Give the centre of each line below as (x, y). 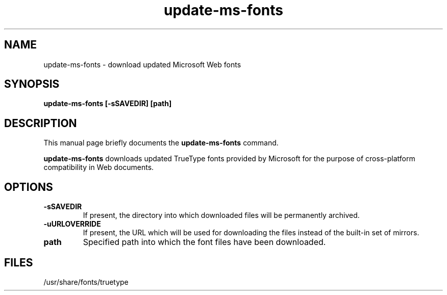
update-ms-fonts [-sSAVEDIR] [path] (108, 104)
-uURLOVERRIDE (72, 224)
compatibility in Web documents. (99, 167)
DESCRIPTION (41, 123)
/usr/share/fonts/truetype (86, 282)
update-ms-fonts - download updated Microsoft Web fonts (142, 64)
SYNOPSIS (32, 84)
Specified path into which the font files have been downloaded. (204, 242)
